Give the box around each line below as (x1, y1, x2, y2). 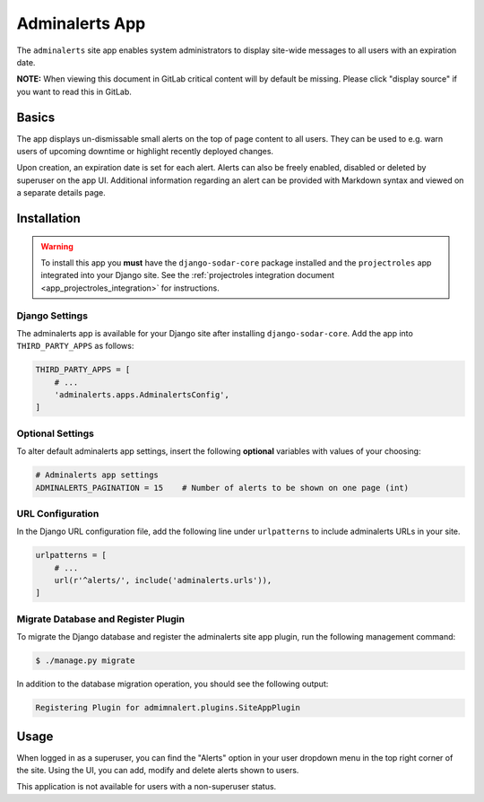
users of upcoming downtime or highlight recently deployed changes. (16, 146, 273, 157)
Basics (16, 109, 56, 125)
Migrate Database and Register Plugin (16, 613, 186, 625)
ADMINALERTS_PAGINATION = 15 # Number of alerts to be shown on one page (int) (35, 483, 410, 493)
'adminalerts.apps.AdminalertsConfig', (54, 390, 230, 400)
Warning (40, 240, 73, 251)
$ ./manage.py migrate (35, 656, 135, 666)
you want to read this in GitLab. (16, 86, 132, 97)
